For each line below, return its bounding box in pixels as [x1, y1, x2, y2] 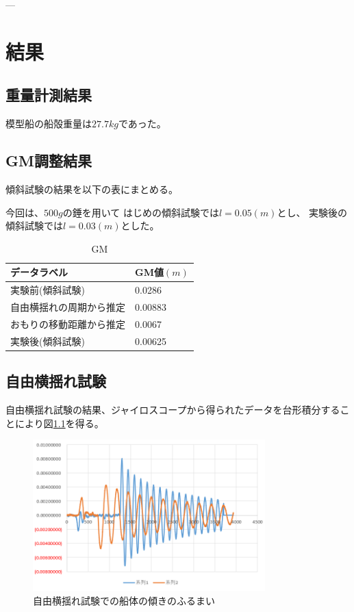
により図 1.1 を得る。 [14, 416, 104, 430]
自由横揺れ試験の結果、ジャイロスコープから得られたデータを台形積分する [5, 403, 340, 417]
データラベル [10, 265, 68, 279]
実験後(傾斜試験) [10, 333, 85, 348]
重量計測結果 [5, 84, 92, 105]
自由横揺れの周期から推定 [10, 300, 125, 314]
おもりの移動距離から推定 [10, 316, 125, 331]
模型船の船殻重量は [5, 116, 92, 131]
